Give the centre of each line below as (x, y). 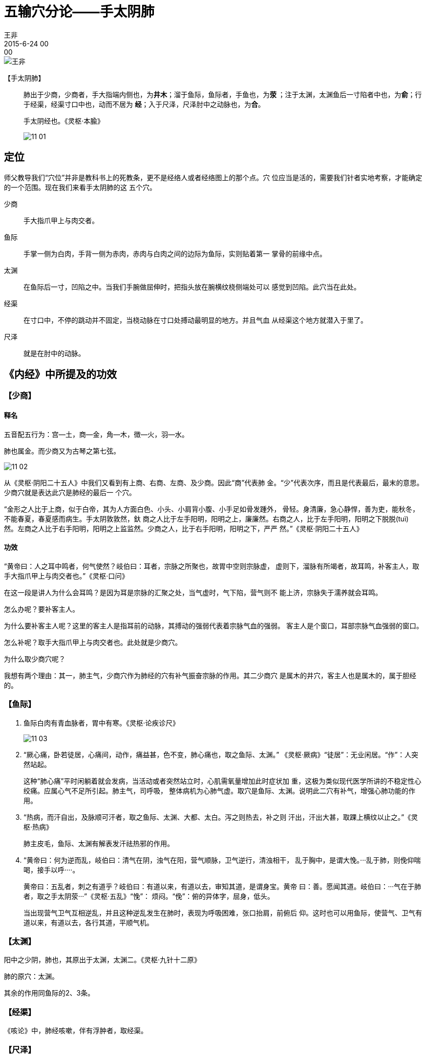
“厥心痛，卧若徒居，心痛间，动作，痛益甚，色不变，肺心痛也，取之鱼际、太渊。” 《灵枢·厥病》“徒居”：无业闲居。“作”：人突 (221, 754)
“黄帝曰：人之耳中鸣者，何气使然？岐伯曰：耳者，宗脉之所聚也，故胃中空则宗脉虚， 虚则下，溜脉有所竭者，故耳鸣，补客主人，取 (212, 566)
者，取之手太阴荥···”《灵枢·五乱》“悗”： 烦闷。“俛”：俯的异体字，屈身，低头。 (149, 896)
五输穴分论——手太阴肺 (79, 12)
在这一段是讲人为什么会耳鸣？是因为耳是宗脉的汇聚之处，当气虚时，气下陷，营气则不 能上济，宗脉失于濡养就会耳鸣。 (193, 592)
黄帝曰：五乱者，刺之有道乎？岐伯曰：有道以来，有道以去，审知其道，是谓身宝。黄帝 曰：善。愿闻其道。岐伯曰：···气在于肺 (223, 886)
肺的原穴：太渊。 (31, 976)
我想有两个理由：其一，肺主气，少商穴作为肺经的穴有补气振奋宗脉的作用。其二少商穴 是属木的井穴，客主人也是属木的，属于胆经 (210, 675)
